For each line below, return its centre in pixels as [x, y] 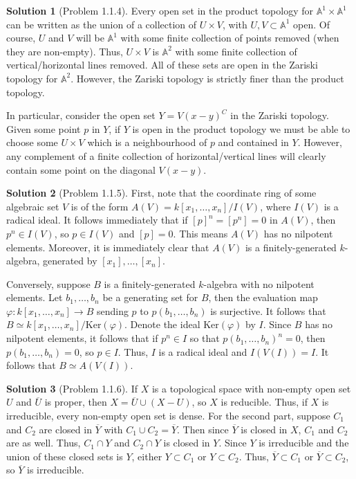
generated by [70, 261]
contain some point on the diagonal [81, 169]
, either [147, 456]
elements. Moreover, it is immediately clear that [108, 247]
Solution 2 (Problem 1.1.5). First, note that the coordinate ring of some [161, 193]
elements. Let [35, 297]
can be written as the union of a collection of [102, 24]
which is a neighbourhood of [147, 142]
